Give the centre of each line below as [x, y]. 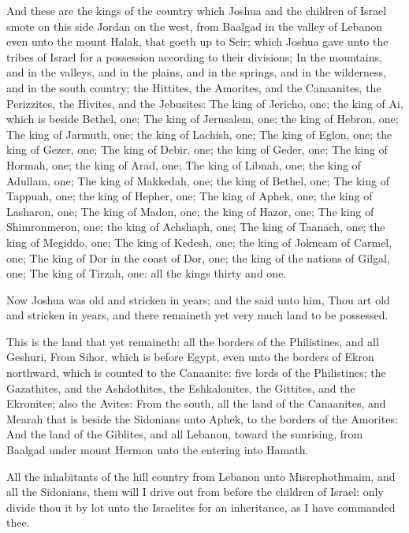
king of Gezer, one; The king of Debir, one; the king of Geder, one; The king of [197, 149]
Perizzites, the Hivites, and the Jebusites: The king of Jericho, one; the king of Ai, [205, 103]
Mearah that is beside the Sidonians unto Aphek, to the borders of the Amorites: [202, 418]
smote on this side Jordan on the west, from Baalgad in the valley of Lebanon [194, 26]
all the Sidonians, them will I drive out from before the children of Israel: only [195, 492]
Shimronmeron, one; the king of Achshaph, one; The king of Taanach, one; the [196, 227]
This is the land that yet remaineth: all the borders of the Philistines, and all [193, 341]
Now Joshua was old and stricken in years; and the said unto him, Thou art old [198, 299]
